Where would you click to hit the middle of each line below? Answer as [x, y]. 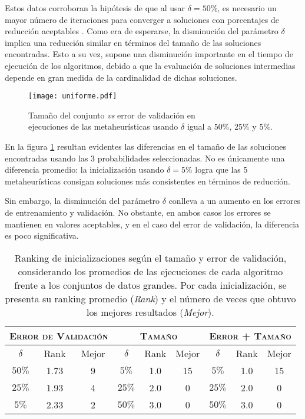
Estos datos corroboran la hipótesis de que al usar [95, 8]
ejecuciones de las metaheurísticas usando [103, 126]
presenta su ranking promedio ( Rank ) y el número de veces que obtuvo [150, 298]
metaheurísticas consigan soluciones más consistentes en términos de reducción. [147, 181]
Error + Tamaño [250, 335]
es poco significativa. [42, 235]
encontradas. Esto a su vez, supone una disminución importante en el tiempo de [149, 54]
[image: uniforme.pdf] [73, 96]
